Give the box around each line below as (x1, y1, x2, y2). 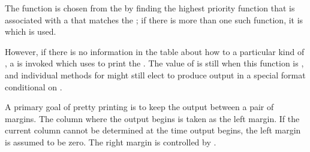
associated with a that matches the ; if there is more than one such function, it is (5, 13, 303, 26)
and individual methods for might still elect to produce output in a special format (5, 68, 306, 81)
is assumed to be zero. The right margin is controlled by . (5, 135, 216, 148)
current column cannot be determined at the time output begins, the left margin (5, 124, 301, 136)
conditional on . (5, 80, 62, 93)
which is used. (5, 25, 56, 38)
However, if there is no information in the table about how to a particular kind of (5, 45, 305, 57)
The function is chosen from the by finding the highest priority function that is (5, 2, 295, 14)
